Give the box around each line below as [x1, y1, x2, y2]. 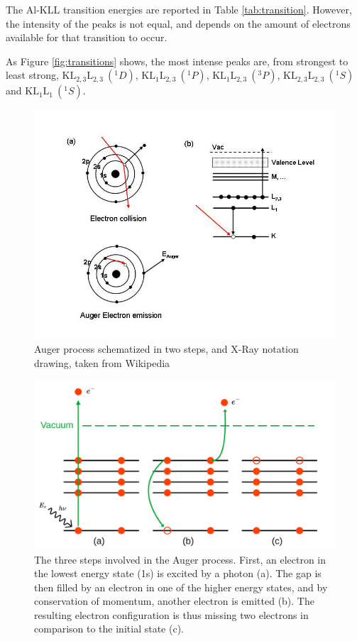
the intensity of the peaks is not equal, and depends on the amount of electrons [6, 16, 351, 31]
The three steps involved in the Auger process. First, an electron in [34, 552, 326, 566]
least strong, [6, 67, 59, 82]
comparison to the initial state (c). [34, 621, 184, 636]
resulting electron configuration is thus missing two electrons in [34, 607, 309, 622]
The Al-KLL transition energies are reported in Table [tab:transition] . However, [6, 2, 352, 16]
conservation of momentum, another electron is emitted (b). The [34, 593, 314, 608]
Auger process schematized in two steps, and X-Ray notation [34, 341, 299, 356]
